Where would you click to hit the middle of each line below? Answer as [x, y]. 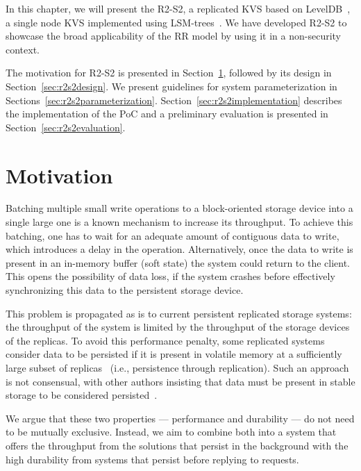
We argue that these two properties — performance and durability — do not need [180, 418]
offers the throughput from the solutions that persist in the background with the [177, 445]
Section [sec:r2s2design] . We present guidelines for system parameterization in [171, 86]
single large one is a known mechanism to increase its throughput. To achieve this [179, 222]
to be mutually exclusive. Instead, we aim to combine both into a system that [171, 432]
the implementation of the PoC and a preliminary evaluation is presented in [167, 114]
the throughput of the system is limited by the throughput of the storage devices [178, 327]
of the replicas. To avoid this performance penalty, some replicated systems [165, 340]
